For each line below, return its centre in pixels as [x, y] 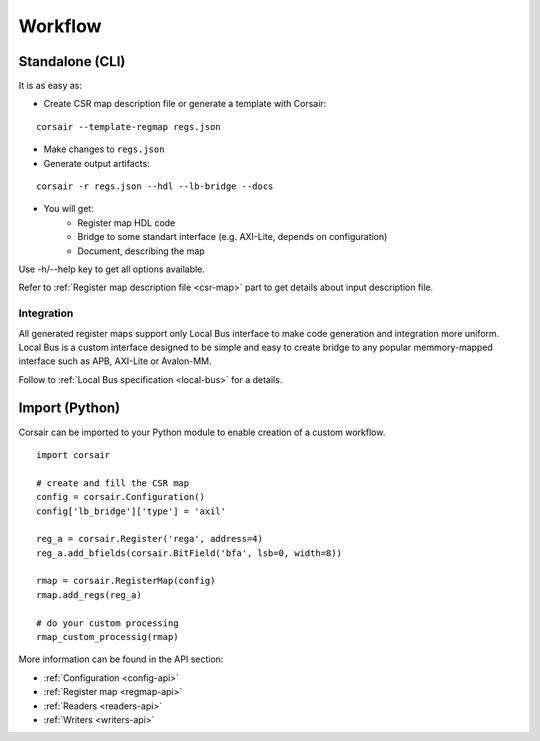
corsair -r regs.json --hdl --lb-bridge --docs [155, 186]
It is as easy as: [50, 86]
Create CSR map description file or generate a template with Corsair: [185, 104]
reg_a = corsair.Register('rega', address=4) [150, 539]
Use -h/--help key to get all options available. [111, 269]
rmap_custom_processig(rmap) [107, 637]
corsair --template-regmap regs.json [129, 126]
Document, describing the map [141, 251]
